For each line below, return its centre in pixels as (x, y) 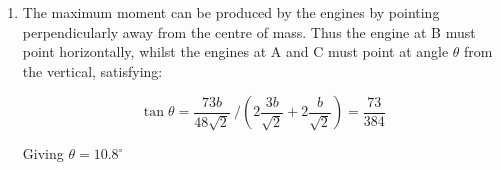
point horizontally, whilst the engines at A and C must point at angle (235, 51)
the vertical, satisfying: (92, 70)
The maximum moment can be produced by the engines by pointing (231, 12)
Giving (43, 153)
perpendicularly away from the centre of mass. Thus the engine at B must (249, 31)
